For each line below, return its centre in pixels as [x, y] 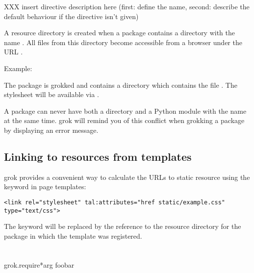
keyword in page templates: [45, 186]
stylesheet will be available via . [51, 94]
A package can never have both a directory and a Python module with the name [125, 111]
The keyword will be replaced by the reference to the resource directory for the [123, 226]
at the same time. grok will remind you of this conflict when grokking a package [124, 120]
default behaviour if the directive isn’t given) [71, 16]
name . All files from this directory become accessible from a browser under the [123, 42]
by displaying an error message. [51, 130]
